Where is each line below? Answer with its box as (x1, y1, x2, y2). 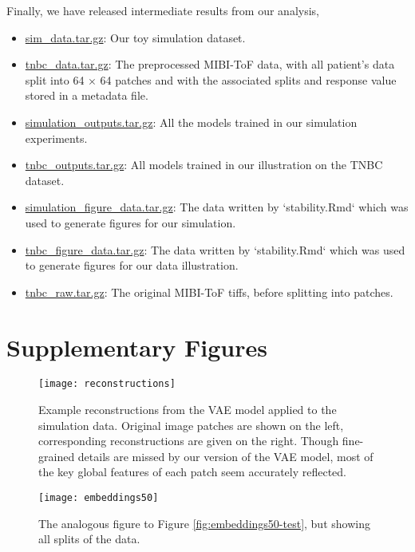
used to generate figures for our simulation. (25, 214, 236, 231)
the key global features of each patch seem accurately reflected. (38, 463, 346, 480)
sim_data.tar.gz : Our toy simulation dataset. (25, 29, 246, 45)
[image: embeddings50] (38, 492, 159, 504)
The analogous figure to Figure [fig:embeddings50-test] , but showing (38, 515, 370, 531)
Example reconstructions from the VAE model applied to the (38, 401, 337, 418)
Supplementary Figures (6, 330, 267, 363)
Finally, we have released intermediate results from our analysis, (6, 2, 319, 18)
